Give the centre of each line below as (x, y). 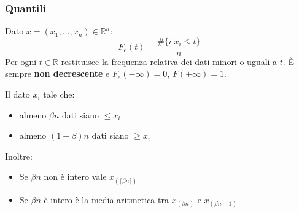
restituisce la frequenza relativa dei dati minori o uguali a (169, 61)
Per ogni (21, 61)
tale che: (59, 94)
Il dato (17, 94)
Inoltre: (19, 156)
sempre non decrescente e (57, 73)
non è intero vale (75, 176)
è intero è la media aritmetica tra (106, 199)
